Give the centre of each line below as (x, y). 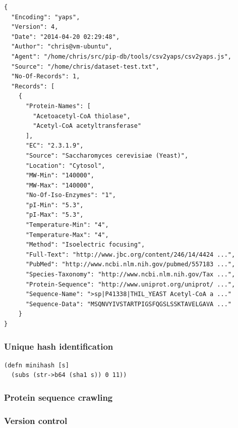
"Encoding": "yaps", (46, 17)
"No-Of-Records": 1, (46, 77)
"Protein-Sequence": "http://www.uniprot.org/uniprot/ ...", (130, 284)
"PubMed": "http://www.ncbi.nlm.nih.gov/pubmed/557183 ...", (130, 265)
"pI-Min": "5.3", (54, 205)
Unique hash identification (59, 346)
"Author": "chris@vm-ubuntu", (62, 47)
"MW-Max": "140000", (60, 185)
